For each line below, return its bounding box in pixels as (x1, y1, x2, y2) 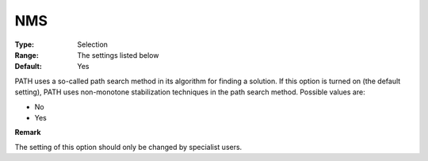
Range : (14, 50, 39, 59)
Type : (14, 40, 35, 49)
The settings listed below (77, 50, 159, 59)
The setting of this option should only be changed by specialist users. (14, 142, 243, 151)
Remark (14, 128, 41, 137)
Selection (77, 40, 109, 49)
